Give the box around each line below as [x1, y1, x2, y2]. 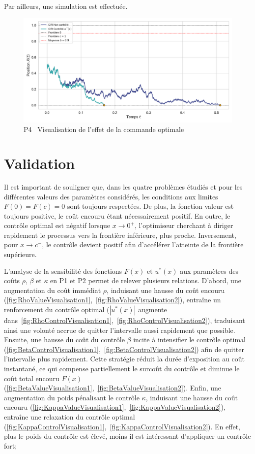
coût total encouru [4, 373, 59, 383]
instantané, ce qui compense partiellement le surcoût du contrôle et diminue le [4, 363, 240, 373]
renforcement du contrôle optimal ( [4, 304, 110, 315]
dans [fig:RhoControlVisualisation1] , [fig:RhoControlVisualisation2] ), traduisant [4, 315, 245, 325]
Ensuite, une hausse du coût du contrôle [4, 334, 125, 345]
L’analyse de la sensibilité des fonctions [4, 265, 122, 276]
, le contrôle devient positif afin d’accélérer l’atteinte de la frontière [42, 239, 244, 250]
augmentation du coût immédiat [4, 285, 101, 295]
